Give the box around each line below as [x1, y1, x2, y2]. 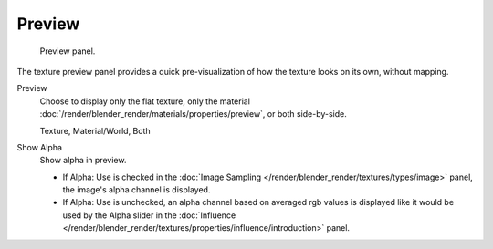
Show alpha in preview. [39, 155, 127, 166]
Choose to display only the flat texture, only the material [39, 96, 251, 107]
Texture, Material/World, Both [39, 125, 151, 136]
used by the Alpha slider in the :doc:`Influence [62, 210, 236, 221]
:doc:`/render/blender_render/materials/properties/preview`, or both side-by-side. [39, 109, 347, 119]
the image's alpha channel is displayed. [62, 184, 211, 195]
